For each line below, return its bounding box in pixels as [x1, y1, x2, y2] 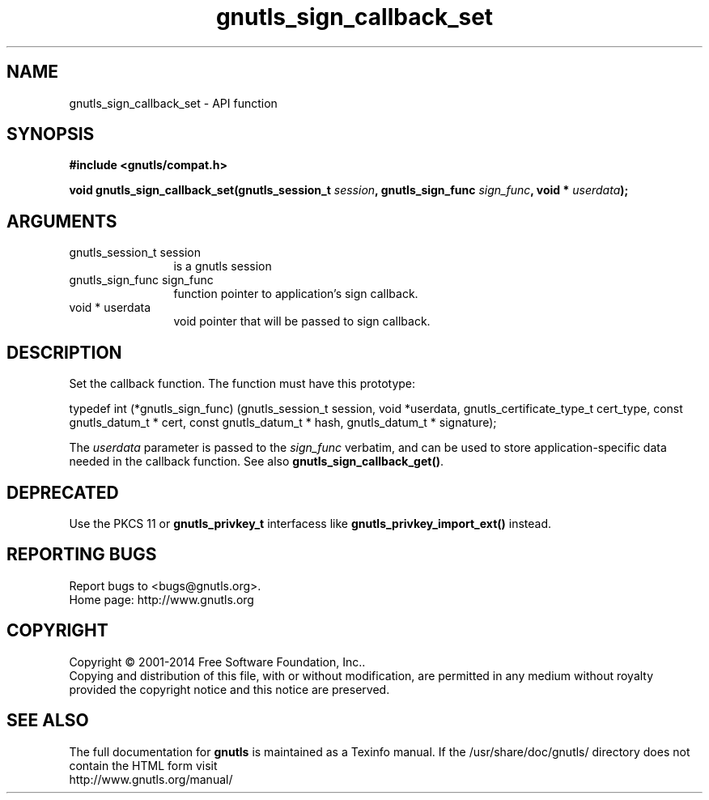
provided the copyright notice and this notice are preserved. [69, 682, 390, 696]
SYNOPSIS [6, 124, 95, 145]
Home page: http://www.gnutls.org [69, 592, 254, 606]
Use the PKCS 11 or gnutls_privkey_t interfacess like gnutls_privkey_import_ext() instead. [69, 516, 552, 530]
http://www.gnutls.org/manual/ [69, 772, 233, 786]
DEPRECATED [6, 482, 119, 503]
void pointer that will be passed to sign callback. [173, 314, 431, 329]
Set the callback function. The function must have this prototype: [69, 377, 416, 391]
